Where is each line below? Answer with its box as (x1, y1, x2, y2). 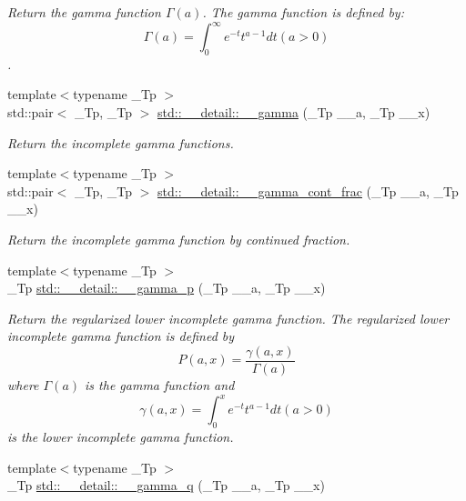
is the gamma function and (85, 376, 235, 395)
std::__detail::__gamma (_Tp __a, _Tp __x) (157, 103, 431, 122)
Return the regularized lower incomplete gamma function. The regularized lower (7, 308, 450, 327)
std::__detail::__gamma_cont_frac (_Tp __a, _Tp (157, 181, 459, 200)
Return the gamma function (7, 3, 161, 21)
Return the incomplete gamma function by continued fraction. (7, 230, 350, 249)
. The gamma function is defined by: (202, 3, 404, 21)
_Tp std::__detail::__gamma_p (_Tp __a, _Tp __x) (7, 278, 326, 297)
